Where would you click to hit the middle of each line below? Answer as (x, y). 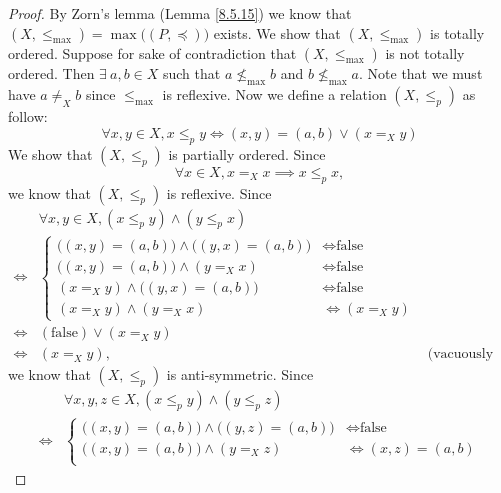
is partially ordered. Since (247, 153)
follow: (28, 116)
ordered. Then (51, 72)
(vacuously (460, 354)
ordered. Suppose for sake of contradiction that (152, 52)
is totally (457, 32)
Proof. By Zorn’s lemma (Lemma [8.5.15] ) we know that (180, 13)
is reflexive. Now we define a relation (274, 94)
